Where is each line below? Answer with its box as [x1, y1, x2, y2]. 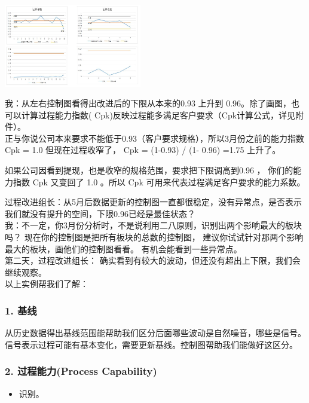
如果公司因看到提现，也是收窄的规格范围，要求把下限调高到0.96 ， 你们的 [5, 164, 293, 176]
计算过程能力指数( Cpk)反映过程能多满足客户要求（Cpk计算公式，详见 [21, 108, 296, 121]
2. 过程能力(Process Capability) [5, 364, 157, 378]
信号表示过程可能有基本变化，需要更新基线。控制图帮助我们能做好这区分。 [5, 338, 298, 350]
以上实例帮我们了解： [5, 277, 88, 290]
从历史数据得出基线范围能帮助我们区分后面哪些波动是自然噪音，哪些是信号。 [5, 326, 306, 339]
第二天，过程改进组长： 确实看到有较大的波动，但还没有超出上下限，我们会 [5, 254, 301, 267]
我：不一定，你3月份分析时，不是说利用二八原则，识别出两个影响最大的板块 [5, 219, 302, 231]
